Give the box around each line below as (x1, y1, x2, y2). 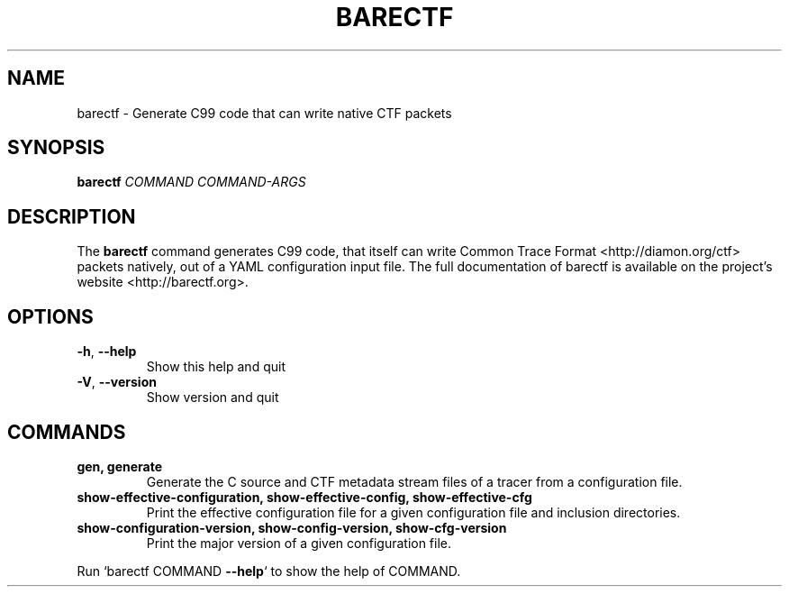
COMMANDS (7, 420, 126, 443)
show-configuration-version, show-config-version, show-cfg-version (77, 519, 507, 535)
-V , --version (77, 374, 157, 390)
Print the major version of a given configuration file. (146, 535, 452, 551)
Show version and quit (146, 389, 279, 406)
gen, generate (77, 458, 163, 474)
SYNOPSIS (7, 136, 105, 160)
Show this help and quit (146, 359, 286, 375)
